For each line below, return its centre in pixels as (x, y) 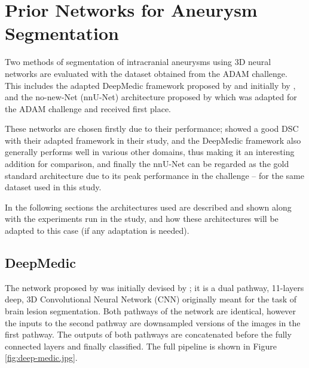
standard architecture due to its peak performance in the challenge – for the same (154, 175)
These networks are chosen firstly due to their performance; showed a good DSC (152, 129)
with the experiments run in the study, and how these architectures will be (142, 219)
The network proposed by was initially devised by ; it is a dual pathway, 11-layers (154, 287)
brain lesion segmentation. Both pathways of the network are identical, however (151, 311)
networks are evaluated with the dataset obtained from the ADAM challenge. (146, 73)
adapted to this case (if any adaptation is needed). (97, 231)
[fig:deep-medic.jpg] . (41, 358)
